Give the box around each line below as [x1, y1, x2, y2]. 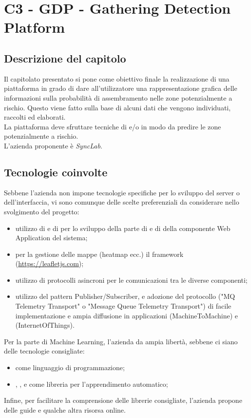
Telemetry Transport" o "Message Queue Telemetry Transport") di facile [15, 301, 232, 311]
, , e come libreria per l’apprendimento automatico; [15, 378, 168, 389]
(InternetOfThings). [15, 320, 75, 330]
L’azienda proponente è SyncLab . [4, 140, 102, 150]
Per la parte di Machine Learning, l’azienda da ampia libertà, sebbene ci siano [4, 336, 238, 346]
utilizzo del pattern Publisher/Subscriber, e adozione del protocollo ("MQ [15, 291, 235, 301]
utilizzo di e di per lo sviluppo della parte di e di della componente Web [15, 223, 231, 233]
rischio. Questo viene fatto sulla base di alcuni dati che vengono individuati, [4, 102, 231, 112]
